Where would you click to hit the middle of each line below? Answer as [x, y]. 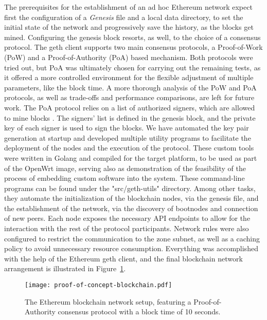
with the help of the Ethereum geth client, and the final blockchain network [123, 258]
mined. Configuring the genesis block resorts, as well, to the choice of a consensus [132, 37]
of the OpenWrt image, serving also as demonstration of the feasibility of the [125, 168]
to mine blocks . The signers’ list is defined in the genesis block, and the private [130, 117]
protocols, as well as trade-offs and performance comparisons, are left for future [129, 97]
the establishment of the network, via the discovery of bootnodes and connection [131, 208]
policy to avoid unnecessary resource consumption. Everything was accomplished [131, 248]
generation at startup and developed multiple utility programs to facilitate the [128, 137]
